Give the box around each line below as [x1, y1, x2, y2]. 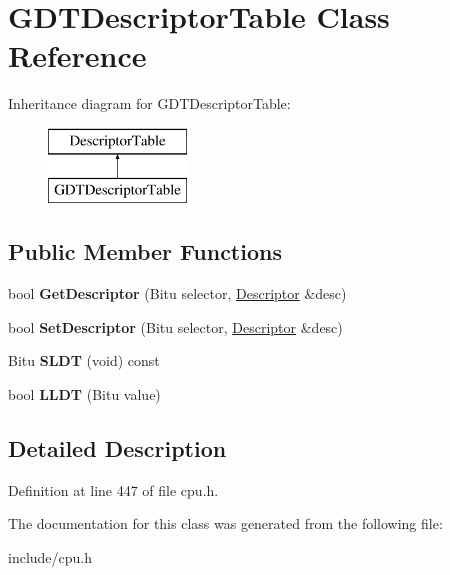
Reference [8, 35, 147, 76]
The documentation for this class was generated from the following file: [8, 513, 443, 534]
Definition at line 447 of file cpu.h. [8, 479, 219, 500]
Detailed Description [8, 433, 227, 464]
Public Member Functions [8, 236, 282, 267]
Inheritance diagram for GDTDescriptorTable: [8, 93, 291, 114]
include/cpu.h [8, 547, 93, 568]
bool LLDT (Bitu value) [8, 384, 161, 405]
